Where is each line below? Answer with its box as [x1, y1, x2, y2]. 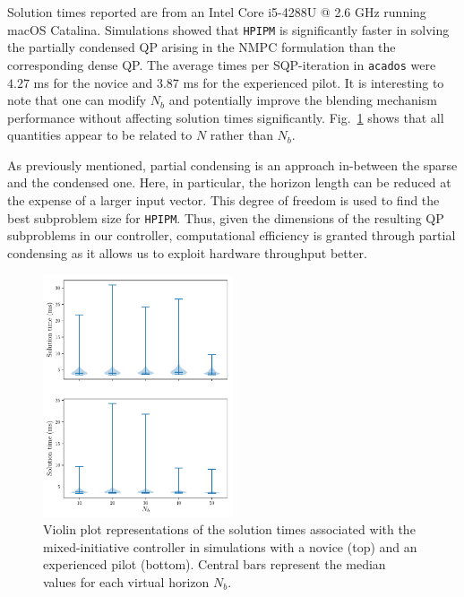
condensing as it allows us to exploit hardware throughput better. [7, 243, 367, 262]
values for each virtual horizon [43, 572, 210, 591]
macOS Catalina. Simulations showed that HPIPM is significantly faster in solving [7, 20, 450, 39]
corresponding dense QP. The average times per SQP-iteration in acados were [7, 55, 436, 74]
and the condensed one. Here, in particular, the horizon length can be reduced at [7, 173, 451, 192]
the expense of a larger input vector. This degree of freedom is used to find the [7, 191, 440, 210]
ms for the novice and [33, 73, 153, 91]
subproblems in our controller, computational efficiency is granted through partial [7, 226, 456, 245]
